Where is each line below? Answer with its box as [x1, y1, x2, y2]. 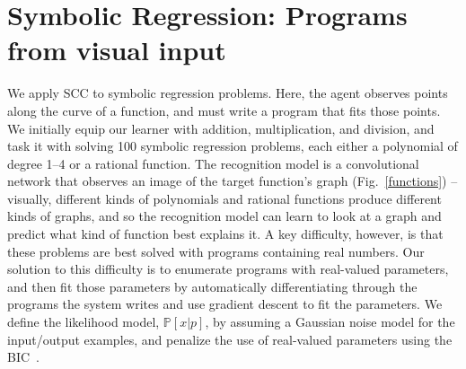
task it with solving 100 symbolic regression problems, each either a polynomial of [7, 136, 458, 155]
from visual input [7, 31, 226, 68]
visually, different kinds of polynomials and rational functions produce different [7, 189, 442, 207]
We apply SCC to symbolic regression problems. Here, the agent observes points [7, 83, 448, 102]
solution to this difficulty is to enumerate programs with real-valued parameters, [7, 259, 449, 278]
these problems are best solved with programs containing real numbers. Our [7, 242, 425, 260]
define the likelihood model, [7, 312, 160, 331]
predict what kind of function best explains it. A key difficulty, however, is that [7, 224, 444, 243]
